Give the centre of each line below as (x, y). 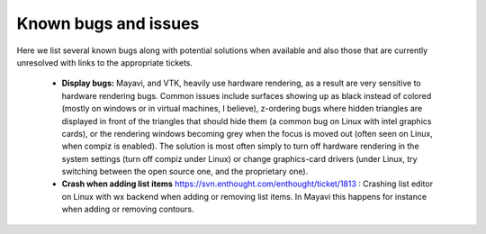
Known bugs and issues (108, 23)
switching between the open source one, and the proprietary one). (185, 172)
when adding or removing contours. (128, 209)
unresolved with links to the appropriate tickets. (105, 62)
